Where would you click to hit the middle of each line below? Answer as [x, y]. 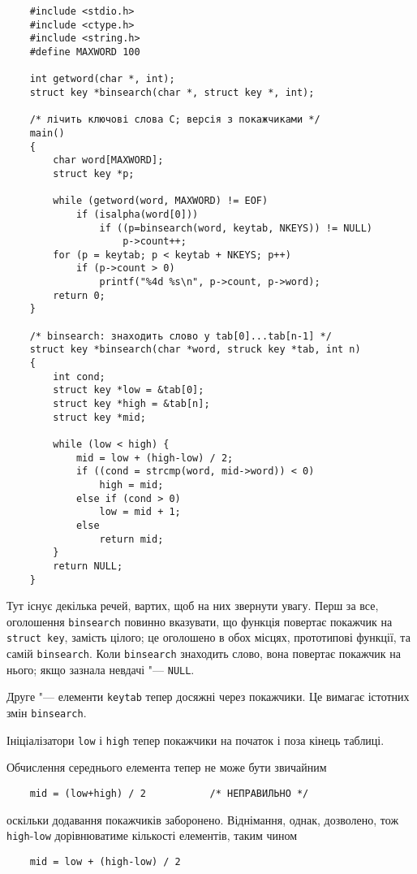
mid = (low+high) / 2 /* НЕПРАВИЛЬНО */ [169, 794]
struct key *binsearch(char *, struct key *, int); [172, 92]
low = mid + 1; [140, 512]
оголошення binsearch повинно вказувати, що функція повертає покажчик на [200, 621]
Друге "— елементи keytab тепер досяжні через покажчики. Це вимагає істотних [208, 697]
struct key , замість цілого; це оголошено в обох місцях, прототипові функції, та [208, 637]
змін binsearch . [47, 713]
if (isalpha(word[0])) [137, 214]
